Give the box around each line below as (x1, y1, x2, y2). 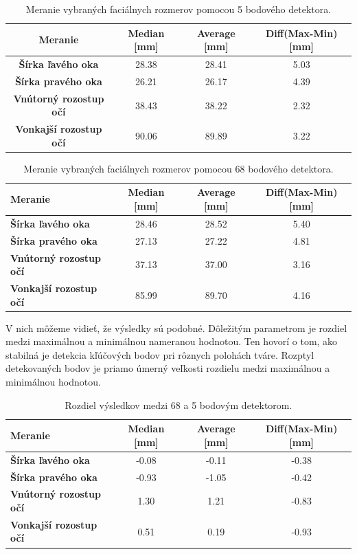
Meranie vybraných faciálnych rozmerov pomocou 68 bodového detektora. (23, 161, 334, 175)
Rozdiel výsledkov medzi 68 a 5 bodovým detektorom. (65, 397, 292, 412)
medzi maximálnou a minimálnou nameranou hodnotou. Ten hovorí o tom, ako (5, 334, 338, 348)
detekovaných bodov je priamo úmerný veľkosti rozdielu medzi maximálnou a (5, 361, 330, 375)
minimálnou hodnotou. (5, 375, 101, 389)
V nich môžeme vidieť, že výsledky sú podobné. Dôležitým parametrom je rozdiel (5, 320, 347, 335)
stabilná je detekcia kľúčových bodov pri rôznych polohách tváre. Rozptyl (5, 347, 314, 362)
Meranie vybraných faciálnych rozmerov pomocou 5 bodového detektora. (25, 2, 332, 16)
